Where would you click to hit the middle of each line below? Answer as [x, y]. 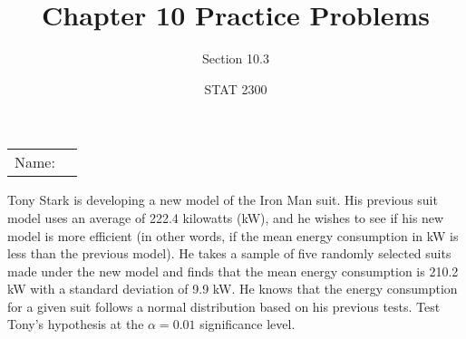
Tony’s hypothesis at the [76, 324]
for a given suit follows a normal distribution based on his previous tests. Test [224, 306]
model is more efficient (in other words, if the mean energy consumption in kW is [233, 235]
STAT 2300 [236, 88]
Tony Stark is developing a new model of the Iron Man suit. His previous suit [223, 200]
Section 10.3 [236, 58]
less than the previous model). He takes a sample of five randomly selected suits [229, 253]
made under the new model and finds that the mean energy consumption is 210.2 [233, 271]
